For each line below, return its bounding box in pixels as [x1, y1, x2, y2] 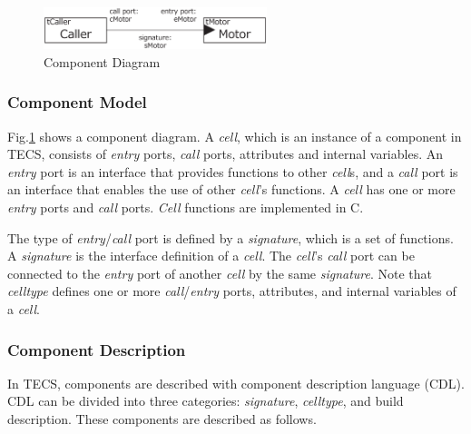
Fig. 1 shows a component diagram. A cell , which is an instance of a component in [7, 126, 462, 145]
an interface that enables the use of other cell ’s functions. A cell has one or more [7, 180, 456, 199]
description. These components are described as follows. [7, 409, 317, 429]
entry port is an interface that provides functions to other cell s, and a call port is [7, 162, 458, 181]
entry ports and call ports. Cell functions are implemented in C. [7, 198, 364, 217]
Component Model [7, 91, 147, 113]
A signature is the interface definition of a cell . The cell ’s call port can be [7, 246, 415, 265]
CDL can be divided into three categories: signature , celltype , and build [7, 391, 404, 410]
